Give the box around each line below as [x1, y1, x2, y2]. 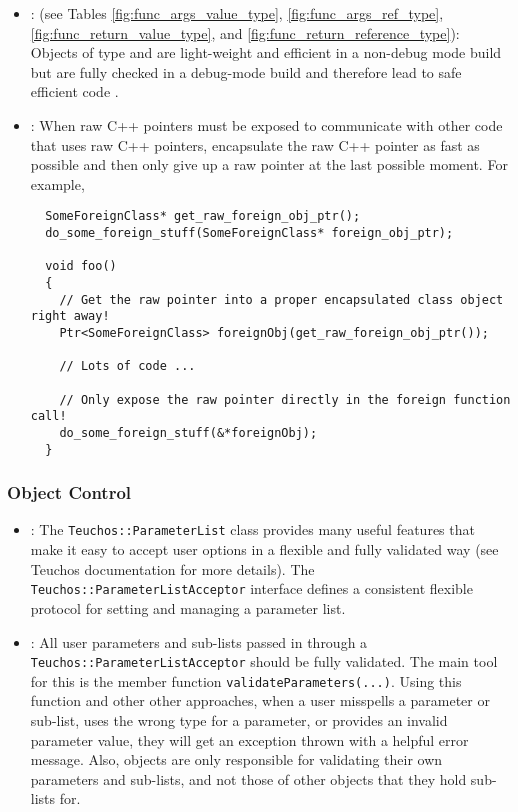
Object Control [7, 480, 132, 505]
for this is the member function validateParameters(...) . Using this [30, 670, 462, 691]
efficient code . [30, 81, 119, 102]
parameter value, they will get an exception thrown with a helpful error [30, 729, 469, 750]
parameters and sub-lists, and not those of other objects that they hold [30, 768, 467, 789]
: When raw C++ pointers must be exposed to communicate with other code [30, 114, 503, 135]
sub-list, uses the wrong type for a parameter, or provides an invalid [30, 710, 448, 730]
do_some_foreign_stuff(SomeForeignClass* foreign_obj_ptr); [45, 226, 454, 240]
